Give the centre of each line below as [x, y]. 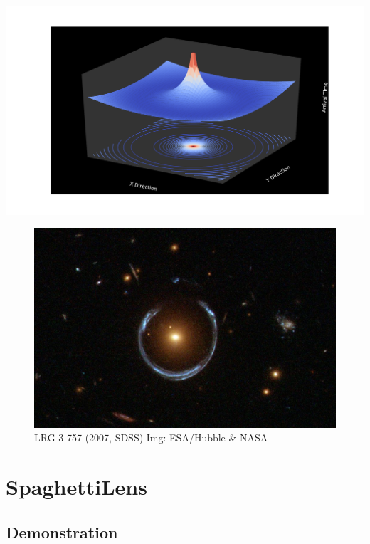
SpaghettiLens [76, 486]
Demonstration [62, 532]
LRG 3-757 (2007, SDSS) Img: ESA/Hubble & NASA [151, 438]
